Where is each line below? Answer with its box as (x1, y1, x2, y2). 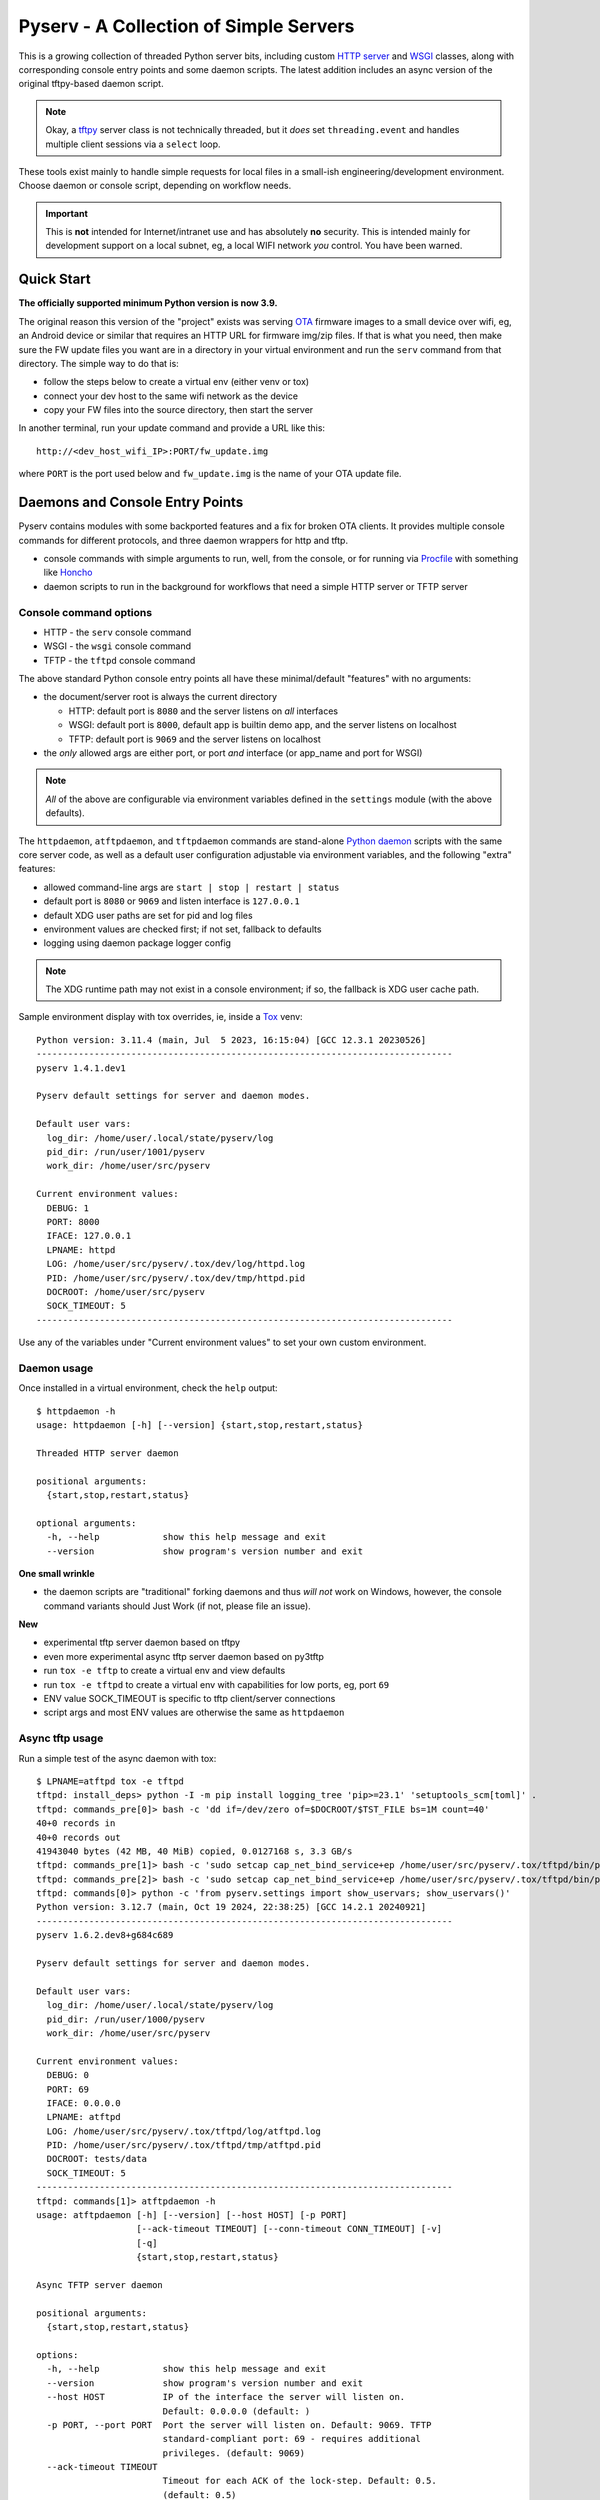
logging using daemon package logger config (43, 937, 232, 949)
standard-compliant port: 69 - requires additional (162, 2433, 422, 2445)
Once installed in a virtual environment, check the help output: (18, 1382, 279, 1394)
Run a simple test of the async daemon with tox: (18, 1752, 217, 1764)
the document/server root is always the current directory (43, 691, 278, 703)
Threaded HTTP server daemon (36, 1447, 179, 1459)
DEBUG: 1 (46, 1202, 90, 1214)
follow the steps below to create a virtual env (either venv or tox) (43, 376, 310, 388)
